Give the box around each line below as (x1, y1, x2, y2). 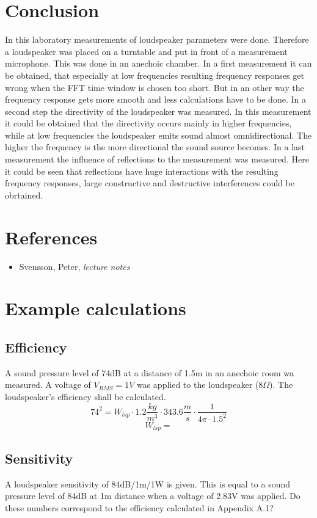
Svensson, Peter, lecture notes (19, 260, 130, 272)
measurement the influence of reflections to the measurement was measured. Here (5, 153, 309, 166)
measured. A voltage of (5, 378, 91, 391)
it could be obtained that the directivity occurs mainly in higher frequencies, (5, 117, 292, 129)
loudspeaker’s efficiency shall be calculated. (5, 390, 166, 403)
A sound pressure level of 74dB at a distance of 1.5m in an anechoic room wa (5, 366, 294, 379)
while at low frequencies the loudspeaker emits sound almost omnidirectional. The (5, 128, 312, 141)
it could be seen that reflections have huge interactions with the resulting (5, 164, 279, 177)
